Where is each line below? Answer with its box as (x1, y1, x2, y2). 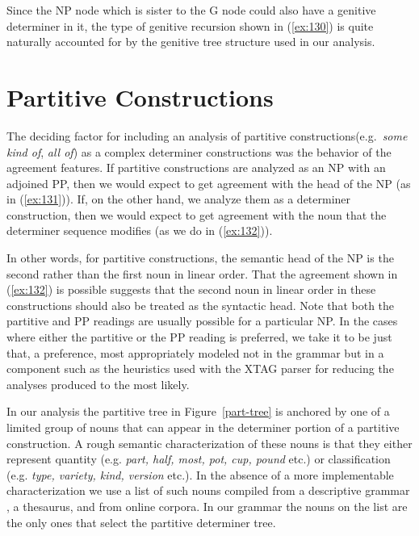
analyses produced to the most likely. (6, 375, 190, 392)
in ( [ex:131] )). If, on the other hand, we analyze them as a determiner (6, 191, 351, 207)
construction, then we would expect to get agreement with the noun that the (6, 206, 387, 223)
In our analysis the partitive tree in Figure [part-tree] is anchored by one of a (6, 403, 390, 420)
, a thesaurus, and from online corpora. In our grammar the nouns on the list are (6, 497, 408, 514)
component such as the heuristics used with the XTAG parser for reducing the (6, 360, 394, 377)
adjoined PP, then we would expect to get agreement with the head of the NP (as (6, 174, 411, 191)
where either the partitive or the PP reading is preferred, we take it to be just (6, 329, 392, 345)
